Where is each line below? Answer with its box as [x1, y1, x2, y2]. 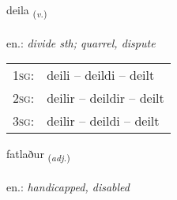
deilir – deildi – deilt [47, 111, 160, 130]
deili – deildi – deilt [47, 66, 155, 85]
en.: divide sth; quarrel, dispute [6, 34, 156, 51]
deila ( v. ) [6, 2, 47, 20]
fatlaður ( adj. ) [6, 145, 70, 164]
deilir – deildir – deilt [47, 89, 164, 108]
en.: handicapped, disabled [6, 179, 130, 195]
